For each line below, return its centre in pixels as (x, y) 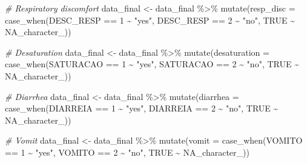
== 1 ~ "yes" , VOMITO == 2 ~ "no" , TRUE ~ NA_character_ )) (127, 152)
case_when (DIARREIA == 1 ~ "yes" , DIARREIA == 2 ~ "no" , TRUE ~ (142, 108)
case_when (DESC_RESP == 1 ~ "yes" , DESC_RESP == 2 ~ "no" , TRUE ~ (150, 20)
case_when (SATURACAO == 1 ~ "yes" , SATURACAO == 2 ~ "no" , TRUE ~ (152, 64)
